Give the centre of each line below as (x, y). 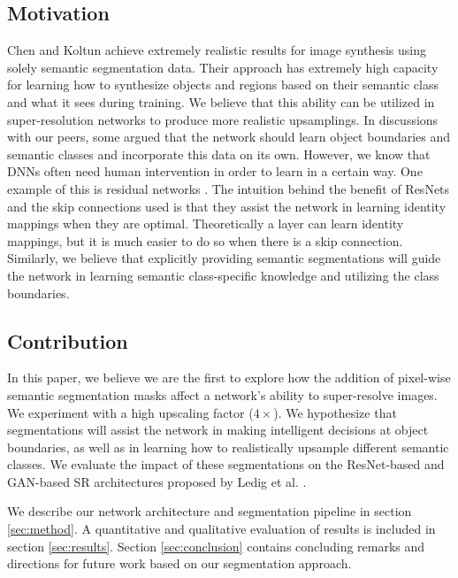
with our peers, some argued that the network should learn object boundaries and (229, 137)
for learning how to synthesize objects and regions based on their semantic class (223, 85)
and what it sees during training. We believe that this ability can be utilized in (221, 101)
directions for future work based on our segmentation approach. (179, 563)
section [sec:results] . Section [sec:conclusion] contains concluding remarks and (216, 546)
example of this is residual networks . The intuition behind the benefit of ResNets (229, 188)
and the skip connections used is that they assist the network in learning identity (227, 206)
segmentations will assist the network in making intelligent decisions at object (218, 430)
